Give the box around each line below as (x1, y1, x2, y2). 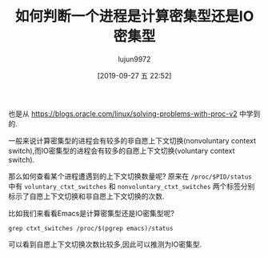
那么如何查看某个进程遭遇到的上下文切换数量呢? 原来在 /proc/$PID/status (8, 171, 252, 181)
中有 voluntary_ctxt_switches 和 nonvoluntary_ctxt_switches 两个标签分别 (8, 181, 255, 191)
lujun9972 (118, 54, 151, 64)
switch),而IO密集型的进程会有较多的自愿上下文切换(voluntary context (8, 146, 235, 155)
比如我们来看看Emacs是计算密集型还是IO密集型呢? (8, 208, 174, 218)
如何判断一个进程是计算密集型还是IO (14, 7, 254, 26)
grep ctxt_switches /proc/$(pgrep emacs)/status (8, 224, 174, 232)
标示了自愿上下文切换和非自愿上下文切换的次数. (8, 191, 166, 201)
